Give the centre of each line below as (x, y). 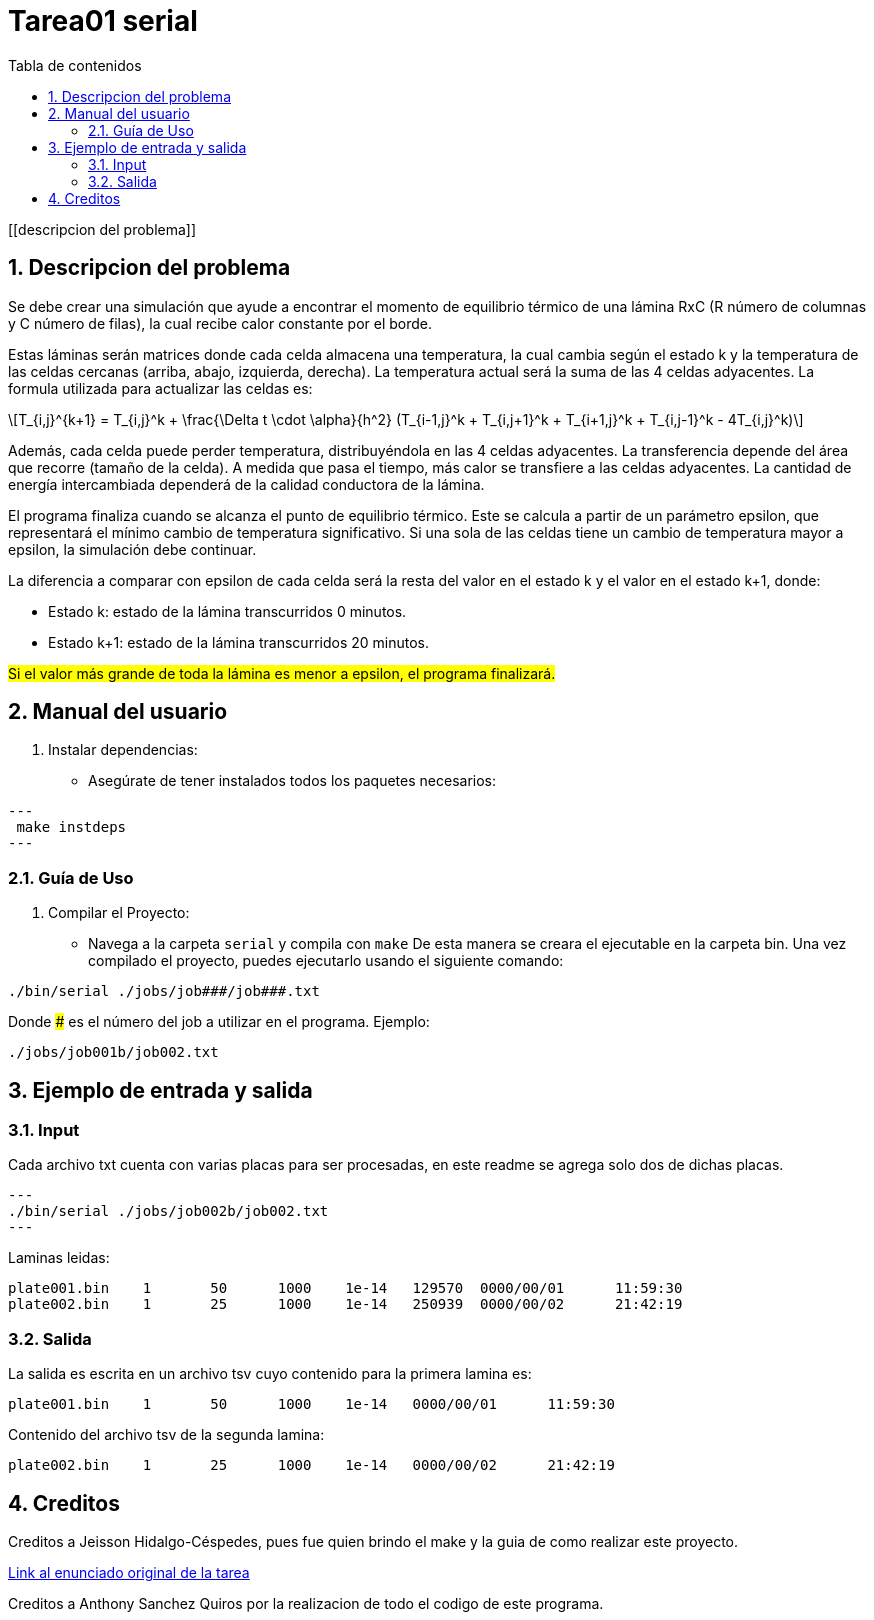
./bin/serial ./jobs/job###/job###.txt (164, 991)
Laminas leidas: (59, 1258)
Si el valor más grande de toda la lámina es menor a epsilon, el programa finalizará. (282, 673)
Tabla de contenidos (75, 65)
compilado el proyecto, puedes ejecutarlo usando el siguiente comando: (326, 961)
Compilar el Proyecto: (119, 913)
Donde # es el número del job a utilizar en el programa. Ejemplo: (219, 1022)
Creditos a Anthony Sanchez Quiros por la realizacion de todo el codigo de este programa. (306, 1603)
